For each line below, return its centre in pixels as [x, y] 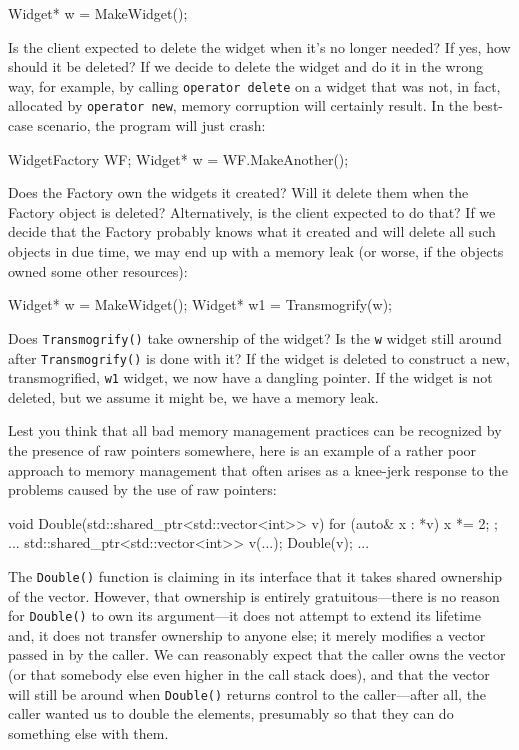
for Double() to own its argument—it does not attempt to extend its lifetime [244, 615]
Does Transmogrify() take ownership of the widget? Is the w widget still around [255, 337]
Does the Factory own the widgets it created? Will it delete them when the [238, 192]
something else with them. [88, 732]
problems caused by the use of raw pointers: [142, 489]
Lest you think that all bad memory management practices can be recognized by [255, 430]
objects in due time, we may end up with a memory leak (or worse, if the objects [256, 251]
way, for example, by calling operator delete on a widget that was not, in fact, [254, 85]
